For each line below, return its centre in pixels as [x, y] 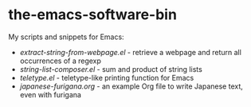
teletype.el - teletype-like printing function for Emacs [107, 77]
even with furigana [51, 94]
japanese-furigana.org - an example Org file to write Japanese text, [131, 86]
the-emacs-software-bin [93, 15]
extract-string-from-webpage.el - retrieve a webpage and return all [130, 52]
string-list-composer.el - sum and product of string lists [111, 69]
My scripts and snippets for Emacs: [67, 37]
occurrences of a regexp [61, 61]
